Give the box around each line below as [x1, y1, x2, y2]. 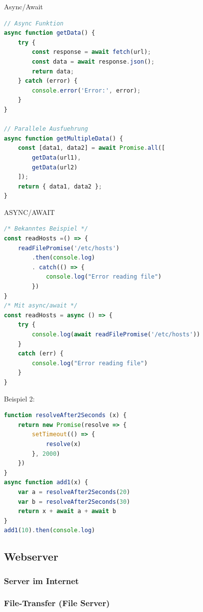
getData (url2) [32, 164, 78, 171]
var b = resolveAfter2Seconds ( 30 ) [18, 498, 130, 505]
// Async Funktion [4, 20, 64, 27]
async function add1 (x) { [4, 479, 88, 486]
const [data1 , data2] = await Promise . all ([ [18, 144, 165, 152]
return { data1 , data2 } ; [18, 183, 102, 190]
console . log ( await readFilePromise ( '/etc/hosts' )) [32, 331, 200, 338]
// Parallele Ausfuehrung [4, 125, 88, 133]
